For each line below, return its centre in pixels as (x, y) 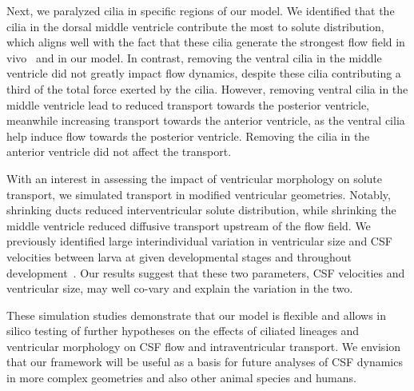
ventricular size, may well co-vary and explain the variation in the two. (180, 288)
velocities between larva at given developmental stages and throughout (179, 256)
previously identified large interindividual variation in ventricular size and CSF (199, 241)
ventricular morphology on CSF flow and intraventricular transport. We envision (204, 346)
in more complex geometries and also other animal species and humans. (181, 378)
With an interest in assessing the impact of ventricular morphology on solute (195, 178)
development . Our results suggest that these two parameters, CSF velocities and (206, 272)
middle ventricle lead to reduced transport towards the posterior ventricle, (188, 104)
